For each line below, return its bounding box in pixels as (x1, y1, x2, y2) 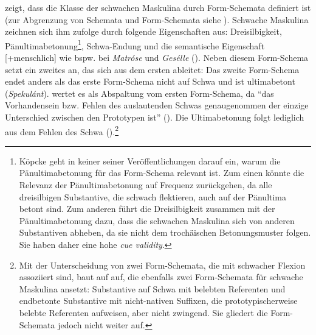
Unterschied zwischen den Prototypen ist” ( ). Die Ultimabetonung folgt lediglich (5, 111, 304, 123)
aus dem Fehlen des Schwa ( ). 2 (5, 123, 119, 138)
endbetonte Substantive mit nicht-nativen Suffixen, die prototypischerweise (19, 294, 298, 307)
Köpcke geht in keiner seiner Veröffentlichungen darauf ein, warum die (19, 154, 281, 167)
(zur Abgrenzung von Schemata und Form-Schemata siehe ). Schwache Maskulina (5, 13, 309, 26)
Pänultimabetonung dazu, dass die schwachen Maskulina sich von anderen (19, 214, 295, 227)
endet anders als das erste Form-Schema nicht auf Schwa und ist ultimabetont (5, 75, 295, 88)
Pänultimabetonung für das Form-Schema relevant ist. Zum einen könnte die (19, 166, 304, 179)
